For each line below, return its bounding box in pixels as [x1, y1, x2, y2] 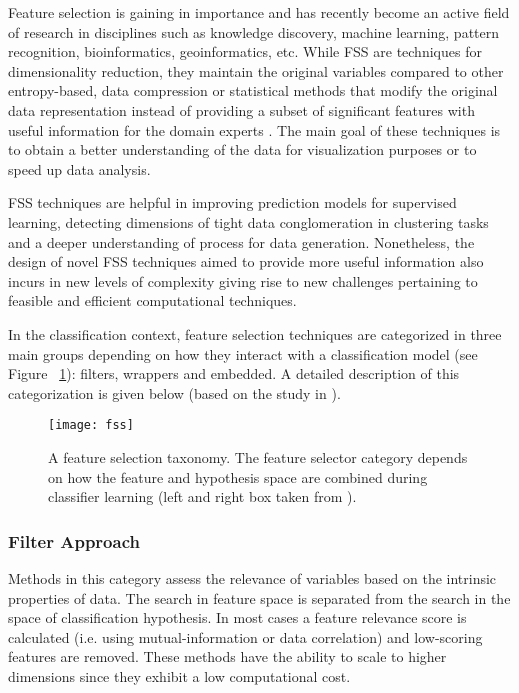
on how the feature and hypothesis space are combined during [48, 466, 428, 487]
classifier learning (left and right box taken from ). [48, 486, 357, 507]
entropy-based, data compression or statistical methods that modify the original [8, 80, 498, 101]
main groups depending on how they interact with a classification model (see [8, 343, 478, 364]
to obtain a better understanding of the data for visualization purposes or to [8, 139, 477, 160]
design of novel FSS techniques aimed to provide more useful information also [8, 251, 484, 272]
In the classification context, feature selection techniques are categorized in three [8, 323, 502, 344]
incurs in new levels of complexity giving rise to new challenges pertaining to [8, 270, 478, 291]
